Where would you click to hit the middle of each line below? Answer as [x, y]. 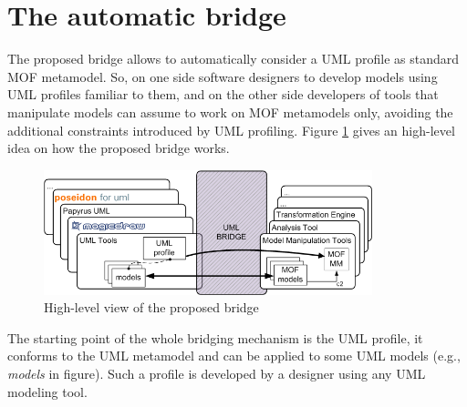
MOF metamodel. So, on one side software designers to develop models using [223, 76]
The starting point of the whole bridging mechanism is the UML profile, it [215, 337]
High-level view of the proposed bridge [151, 307]
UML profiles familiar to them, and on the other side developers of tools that [223, 94]
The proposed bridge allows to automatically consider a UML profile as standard [233, 59]
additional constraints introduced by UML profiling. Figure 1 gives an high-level [231, 130]
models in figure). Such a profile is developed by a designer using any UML [217, 373]
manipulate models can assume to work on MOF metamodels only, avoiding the [230, 112]
